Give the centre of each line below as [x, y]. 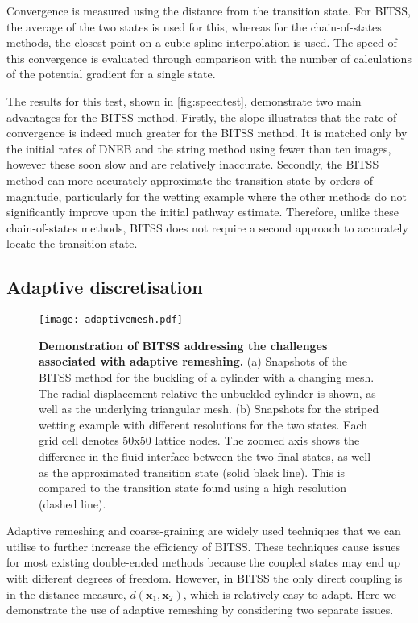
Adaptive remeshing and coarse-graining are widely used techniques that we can [204, 531]
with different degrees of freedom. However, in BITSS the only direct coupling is [205, 578]
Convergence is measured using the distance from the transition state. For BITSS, [209, 10]
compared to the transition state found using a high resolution [192, 488]
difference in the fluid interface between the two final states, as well [205, 456]
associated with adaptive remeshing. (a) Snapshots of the [193, 361]
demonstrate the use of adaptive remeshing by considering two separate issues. [200, 610]
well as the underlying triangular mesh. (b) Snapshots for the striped [209, 409]
